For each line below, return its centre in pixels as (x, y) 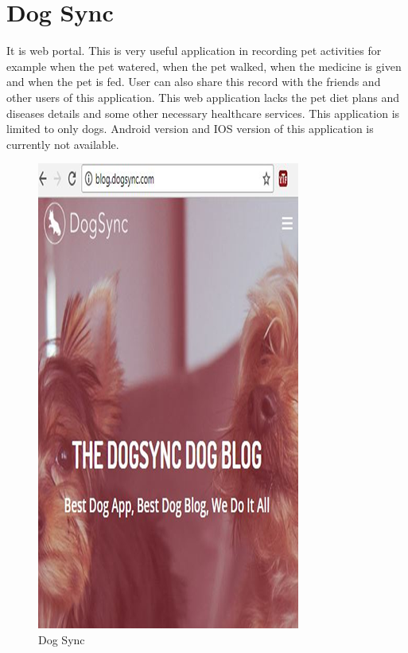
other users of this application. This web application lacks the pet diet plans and (203, 97)
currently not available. (63, 144)
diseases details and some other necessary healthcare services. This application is (203, 113)
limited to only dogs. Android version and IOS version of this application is (190, 129)
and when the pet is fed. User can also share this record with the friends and (194, 82)
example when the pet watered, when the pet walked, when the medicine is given (204, 66)
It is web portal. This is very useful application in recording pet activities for (194, 51)
